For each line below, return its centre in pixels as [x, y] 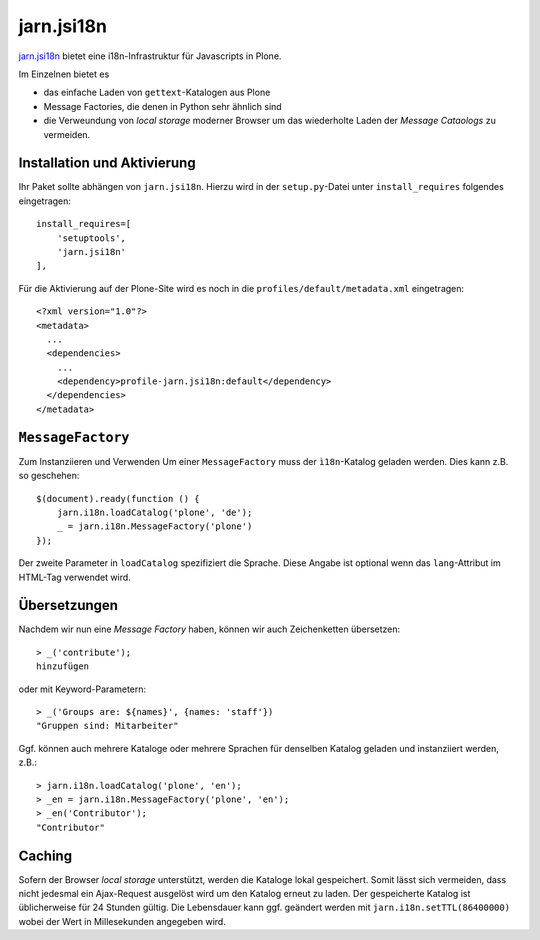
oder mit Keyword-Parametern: [82, 689]
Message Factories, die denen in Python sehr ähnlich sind [162, 106]
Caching [45, 855]
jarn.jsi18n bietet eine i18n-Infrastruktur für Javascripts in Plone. [150, 56]
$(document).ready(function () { [118, 498]
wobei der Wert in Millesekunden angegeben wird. [122, 921]
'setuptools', [91, 238]
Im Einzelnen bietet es [64, 74]
